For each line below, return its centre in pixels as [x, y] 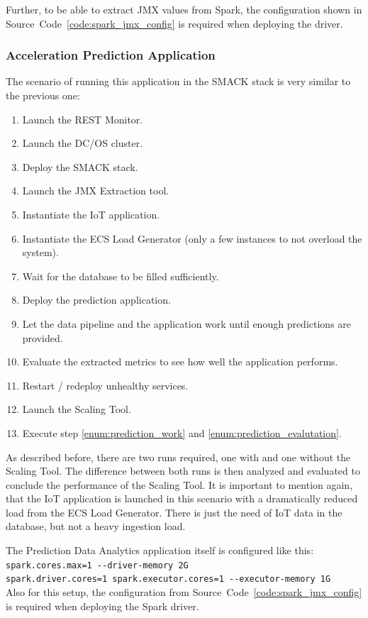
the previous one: [43, 95]
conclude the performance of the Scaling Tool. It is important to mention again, [179, 484]
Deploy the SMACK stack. [80, 166]
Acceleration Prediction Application [111, 55]
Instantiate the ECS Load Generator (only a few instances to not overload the [192, 238]
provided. [43, 337]
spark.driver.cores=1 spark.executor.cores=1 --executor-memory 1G [168, 579]
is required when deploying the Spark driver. [102, 606]
